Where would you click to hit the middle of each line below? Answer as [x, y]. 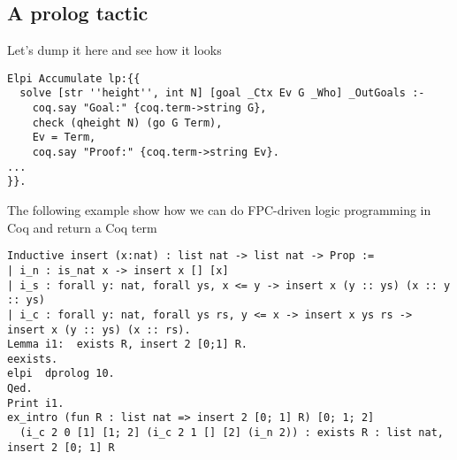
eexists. [33, 359]
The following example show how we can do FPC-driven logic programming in [219, 210]
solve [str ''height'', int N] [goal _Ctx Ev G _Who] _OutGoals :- [222, 93]
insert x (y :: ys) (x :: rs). [99, 330]
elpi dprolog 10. [61, 374]
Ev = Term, [64, 138]
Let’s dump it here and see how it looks [114, 50]
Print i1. [36, 403]
